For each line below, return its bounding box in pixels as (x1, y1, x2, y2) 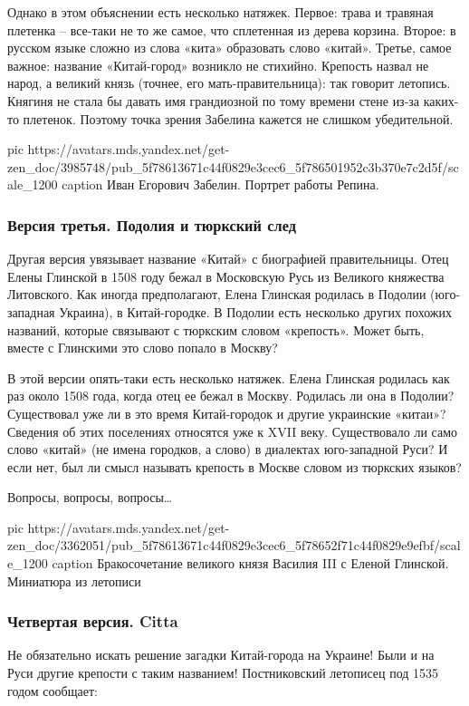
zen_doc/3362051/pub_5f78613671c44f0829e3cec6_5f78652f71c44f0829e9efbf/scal (7, 536, 461, 555)
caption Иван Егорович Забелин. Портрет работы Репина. (62, 175, 379, 194)
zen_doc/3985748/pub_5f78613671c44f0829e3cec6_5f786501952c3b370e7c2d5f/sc (7, 157, 459, 176)
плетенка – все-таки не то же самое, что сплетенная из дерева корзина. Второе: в (7, 20, 456, 39)
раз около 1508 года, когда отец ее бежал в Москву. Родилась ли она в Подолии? (7, 386, 455, 405)
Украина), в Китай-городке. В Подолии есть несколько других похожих (59, 302, 452, 321)
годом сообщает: (7, 681, 98, 700)
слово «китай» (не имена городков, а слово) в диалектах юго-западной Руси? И (7, 440, 448, 459)
